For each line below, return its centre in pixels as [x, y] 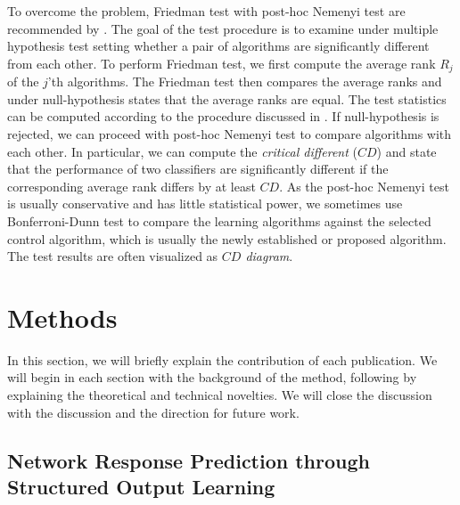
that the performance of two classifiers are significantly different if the [198, 169]
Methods [62, 317]
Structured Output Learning [141, 487]
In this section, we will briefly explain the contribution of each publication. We [222, 359]
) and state [407, 151]
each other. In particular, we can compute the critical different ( [182, 151]
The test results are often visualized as [113, 256]
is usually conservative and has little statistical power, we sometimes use [205, 204]
